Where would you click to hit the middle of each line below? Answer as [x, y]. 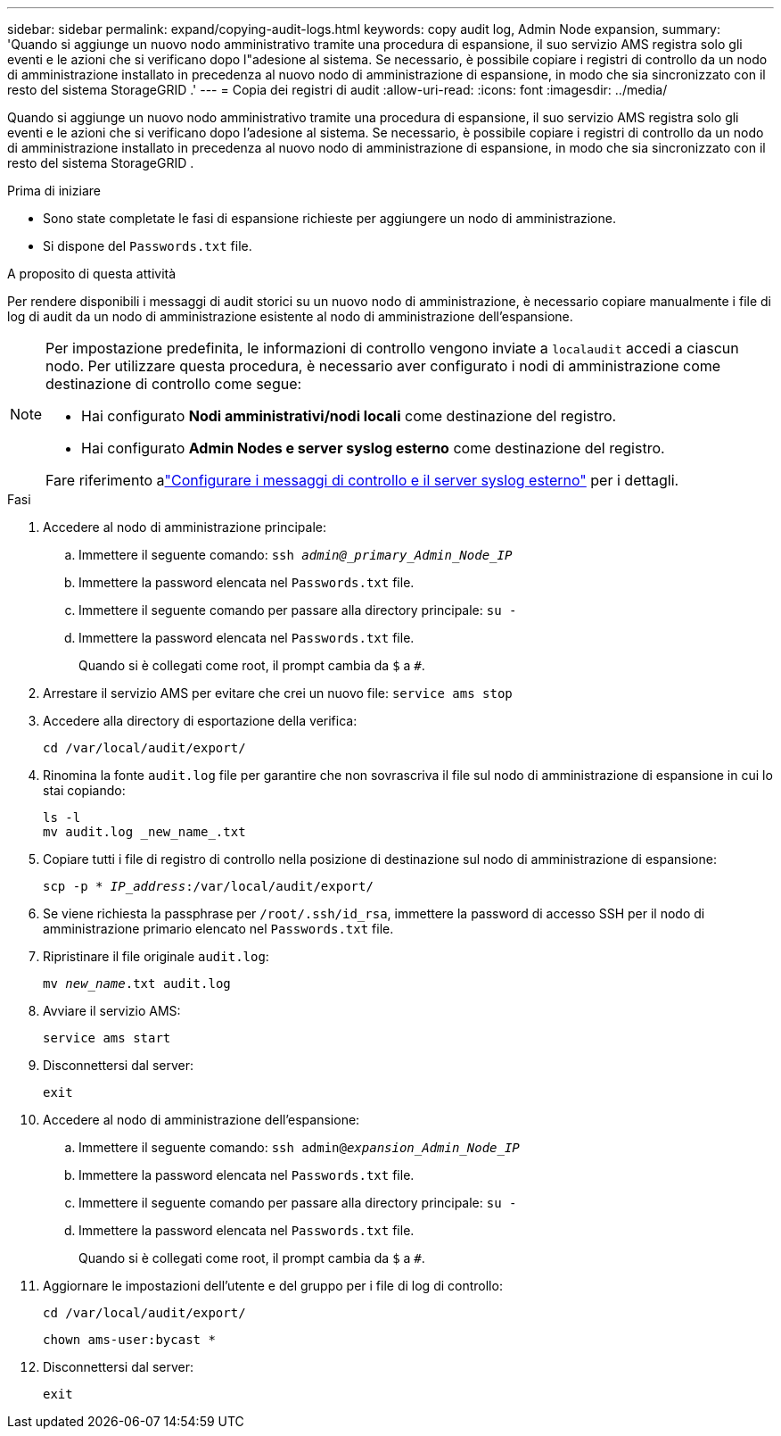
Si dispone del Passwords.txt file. [148, 246]
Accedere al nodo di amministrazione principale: [185, 527]
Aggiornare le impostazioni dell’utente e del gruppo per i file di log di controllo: [273, 1286]
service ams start [107, 1038]
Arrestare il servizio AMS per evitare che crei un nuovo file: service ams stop [278, 693]
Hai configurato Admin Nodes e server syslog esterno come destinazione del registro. [373, 448]
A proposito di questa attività [92, 274]
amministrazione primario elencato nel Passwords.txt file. [218, 929]
